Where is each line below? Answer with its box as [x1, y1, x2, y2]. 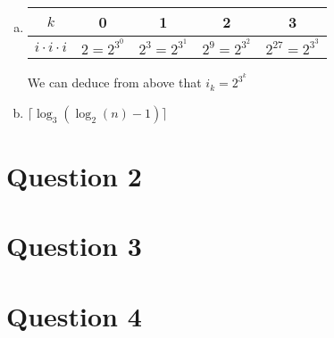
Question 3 [6, 227, 142, 264]
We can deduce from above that [27, 73, 202, 92]
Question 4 [6, 297, 142, 334]
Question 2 [6, 158, 142, 194]
